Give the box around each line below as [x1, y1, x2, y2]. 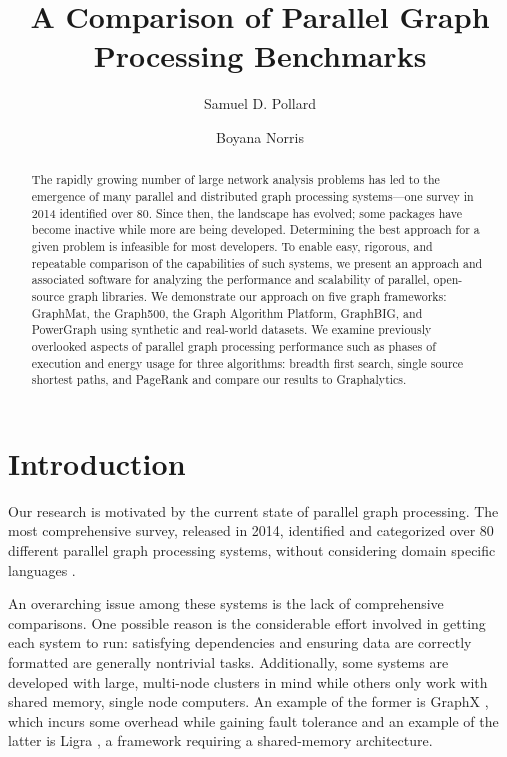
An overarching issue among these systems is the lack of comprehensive [8, 593, 444, 614]
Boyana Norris [216, 126, 304, 147]
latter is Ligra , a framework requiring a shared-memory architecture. [8, 730, 433, 751]
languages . [8, 559, 76, 580]
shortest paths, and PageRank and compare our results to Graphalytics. [31, 371, 407, 388]
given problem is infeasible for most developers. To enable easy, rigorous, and [31, 237, 433, 254]
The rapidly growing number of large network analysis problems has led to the [31, 171, 440, 188]
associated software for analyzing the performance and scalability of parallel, [31, 271, 430, 288]
